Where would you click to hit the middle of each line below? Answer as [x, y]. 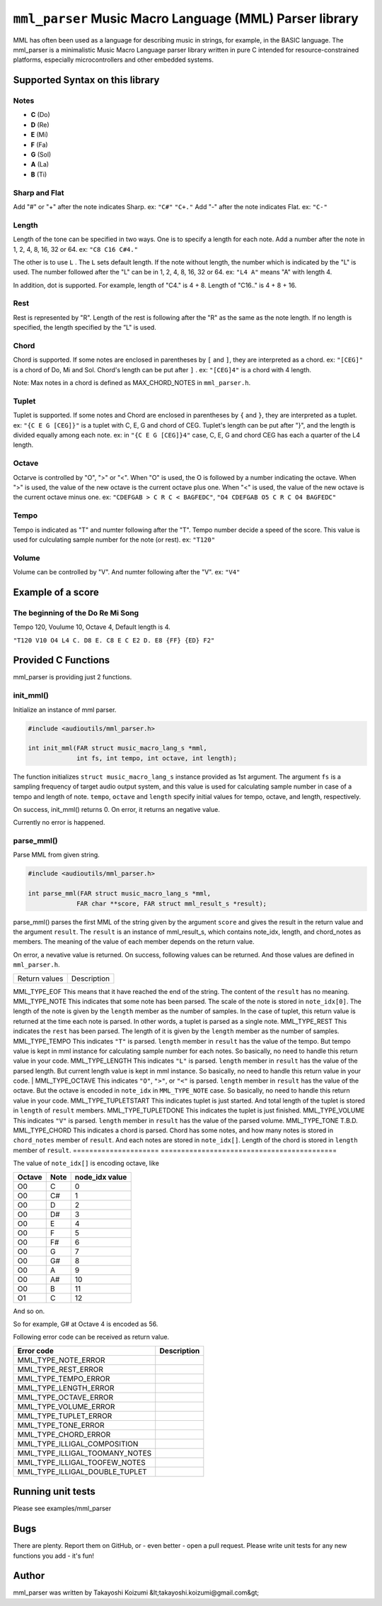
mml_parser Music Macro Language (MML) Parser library [186, 18]
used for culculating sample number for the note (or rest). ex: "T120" [114, 540]
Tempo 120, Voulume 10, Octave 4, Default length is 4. [92, 627]
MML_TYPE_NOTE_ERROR [61, 1360]
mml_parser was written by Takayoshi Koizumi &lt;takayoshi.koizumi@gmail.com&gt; [136, 1593]
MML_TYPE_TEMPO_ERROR [64, 1378]
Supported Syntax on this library [86, 80]
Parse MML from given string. [57, 855]
